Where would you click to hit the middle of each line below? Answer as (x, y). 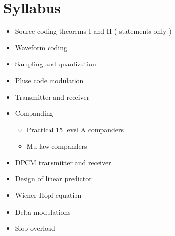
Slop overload (35, 228)
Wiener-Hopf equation (48, 195)
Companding (34, 113)
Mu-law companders (57, 146)
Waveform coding (41, 47)
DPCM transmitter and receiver (63, 162)
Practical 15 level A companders (75, 129)
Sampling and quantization (55, 64)
